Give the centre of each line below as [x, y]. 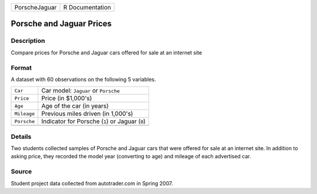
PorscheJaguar [36, 7]
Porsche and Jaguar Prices [61, 24]
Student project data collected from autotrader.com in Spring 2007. [92, 183]
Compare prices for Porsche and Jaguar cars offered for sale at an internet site [107, 52]
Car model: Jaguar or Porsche [81, 91]
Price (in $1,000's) [67, 98]
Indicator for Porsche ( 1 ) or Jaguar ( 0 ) [94, 121]
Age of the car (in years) [75, 106]
